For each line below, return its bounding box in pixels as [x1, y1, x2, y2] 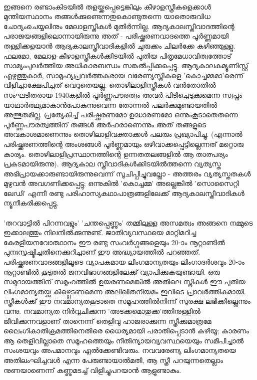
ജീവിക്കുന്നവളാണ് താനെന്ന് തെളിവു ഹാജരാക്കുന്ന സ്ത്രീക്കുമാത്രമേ [3, 315, 211, 326]
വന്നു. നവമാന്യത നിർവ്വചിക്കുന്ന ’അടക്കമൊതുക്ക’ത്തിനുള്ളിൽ [3, 306, 200, 316]
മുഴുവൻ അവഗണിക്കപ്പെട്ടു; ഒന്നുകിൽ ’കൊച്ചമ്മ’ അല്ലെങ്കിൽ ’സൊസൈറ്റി [3, 178, 239, 188]
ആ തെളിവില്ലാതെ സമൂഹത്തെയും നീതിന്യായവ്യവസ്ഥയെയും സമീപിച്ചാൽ [3, 335, 244, 345]
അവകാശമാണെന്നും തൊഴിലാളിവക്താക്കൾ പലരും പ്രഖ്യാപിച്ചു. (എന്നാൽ [3, 129, 242, 139]
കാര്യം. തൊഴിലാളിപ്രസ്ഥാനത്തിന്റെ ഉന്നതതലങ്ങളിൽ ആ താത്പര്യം [3, 148, 228, 159]
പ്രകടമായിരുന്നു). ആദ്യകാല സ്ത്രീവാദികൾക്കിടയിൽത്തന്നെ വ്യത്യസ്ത [3, 158, 221, 169]
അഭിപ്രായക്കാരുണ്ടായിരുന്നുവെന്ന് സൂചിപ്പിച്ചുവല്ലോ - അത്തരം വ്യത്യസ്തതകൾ [3, 168, 251, 178]
